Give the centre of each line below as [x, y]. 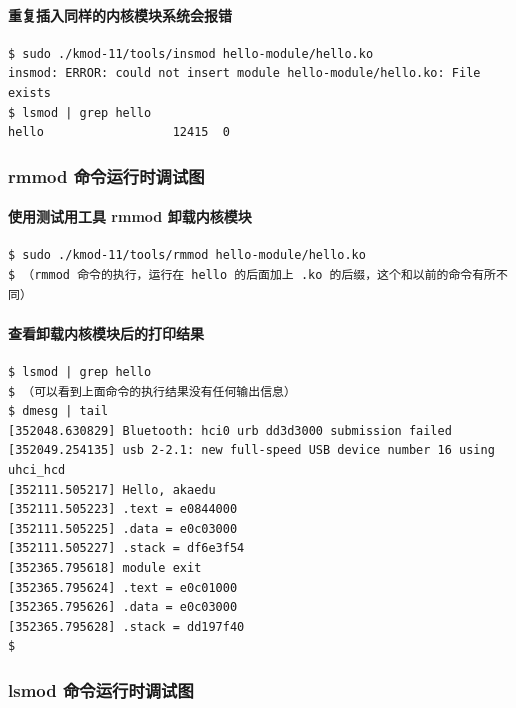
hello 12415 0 [119, 132]
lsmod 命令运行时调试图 [101, 689]
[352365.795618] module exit [105, 567]
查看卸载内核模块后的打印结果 [106, 332]
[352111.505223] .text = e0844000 [123, 509]
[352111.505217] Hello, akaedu [112, 489]
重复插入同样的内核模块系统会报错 [120, 14]
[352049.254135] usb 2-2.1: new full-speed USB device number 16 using [251, 450]
